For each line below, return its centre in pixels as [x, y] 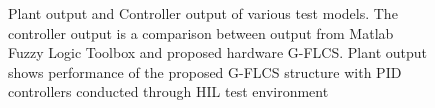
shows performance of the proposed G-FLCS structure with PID [205, 71]
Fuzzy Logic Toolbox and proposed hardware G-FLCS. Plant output [217, 52]
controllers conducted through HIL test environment [168, 91]
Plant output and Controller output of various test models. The [203, 13]
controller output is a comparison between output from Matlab [201, 32]
